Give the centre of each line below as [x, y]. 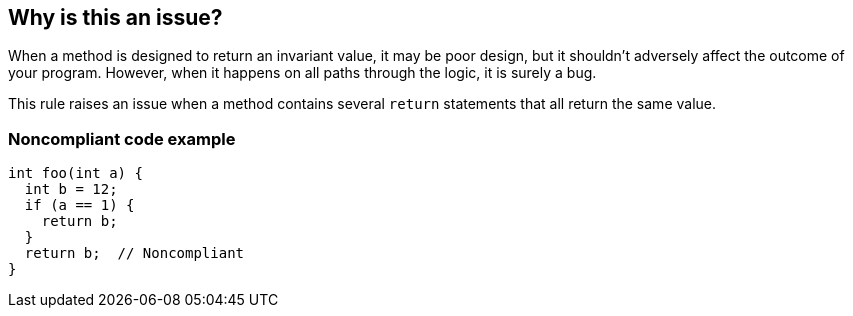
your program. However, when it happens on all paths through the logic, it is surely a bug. [302, 73]
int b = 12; [71, 189]
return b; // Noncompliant [134, 253]
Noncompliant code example [122, 138]
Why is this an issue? [115, 17]
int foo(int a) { [75, 173]
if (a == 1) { [79, 205]
